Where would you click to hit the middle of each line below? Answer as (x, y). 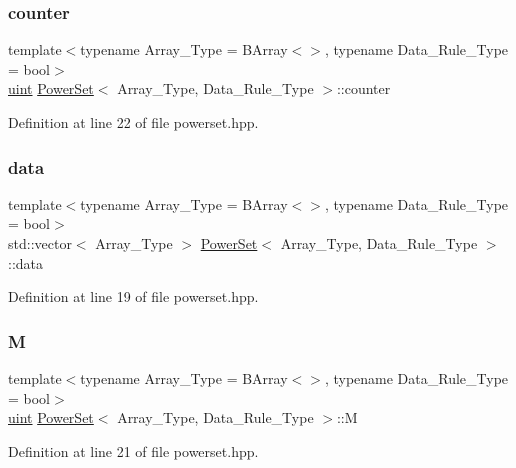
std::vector (40, 243)
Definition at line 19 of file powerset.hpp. (133, 296)
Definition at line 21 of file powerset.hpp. (133, 450)
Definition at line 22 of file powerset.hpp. (133, 122)
